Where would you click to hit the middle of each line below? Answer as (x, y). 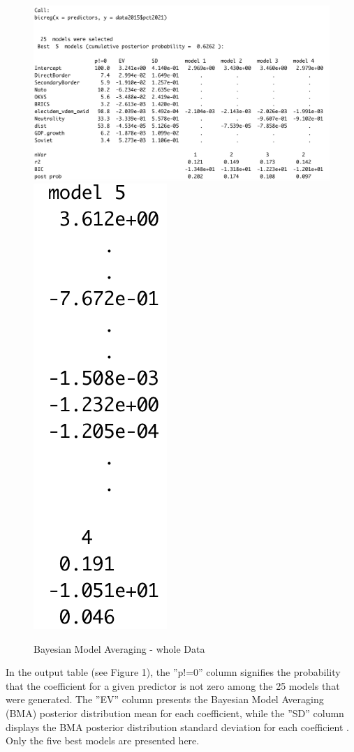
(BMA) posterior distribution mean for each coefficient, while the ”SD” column (175, 713)
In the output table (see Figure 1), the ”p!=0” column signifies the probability (173, 672)
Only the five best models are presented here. (103, 740)
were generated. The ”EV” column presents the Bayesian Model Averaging (165, 699)
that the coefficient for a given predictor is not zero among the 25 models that (173, 685)
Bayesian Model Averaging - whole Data (119, 648)
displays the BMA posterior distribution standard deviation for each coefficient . (177, 727)
